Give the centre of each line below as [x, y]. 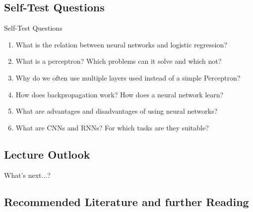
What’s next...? [27, 175]
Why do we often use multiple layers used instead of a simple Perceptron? [128, 77]
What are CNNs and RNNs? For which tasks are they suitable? [112, 127]
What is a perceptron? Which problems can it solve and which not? [119, 61]
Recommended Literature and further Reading [126, 201]
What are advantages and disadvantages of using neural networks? [117, 111]
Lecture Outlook [47, 154]
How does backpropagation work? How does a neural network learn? [120, 94]
